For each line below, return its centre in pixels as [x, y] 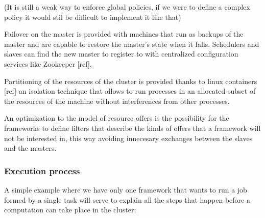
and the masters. [30, 148]
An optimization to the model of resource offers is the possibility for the [117, 118]
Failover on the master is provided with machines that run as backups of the [124, 34]
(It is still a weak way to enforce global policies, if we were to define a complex [127, 7]
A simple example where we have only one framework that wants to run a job [126, 189]
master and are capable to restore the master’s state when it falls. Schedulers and [132, 44]
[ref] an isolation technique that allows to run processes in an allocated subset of [130, 91]
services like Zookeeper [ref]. [48, 63]
